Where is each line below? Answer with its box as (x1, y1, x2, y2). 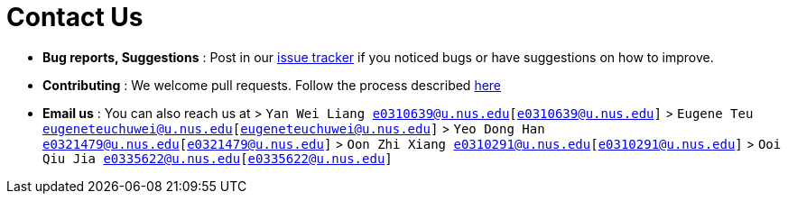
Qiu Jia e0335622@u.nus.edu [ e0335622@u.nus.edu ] (42, 151, 393, 166)
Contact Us (6, 2, 144, 32)
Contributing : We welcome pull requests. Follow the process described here (42, 77, 502, 93)
